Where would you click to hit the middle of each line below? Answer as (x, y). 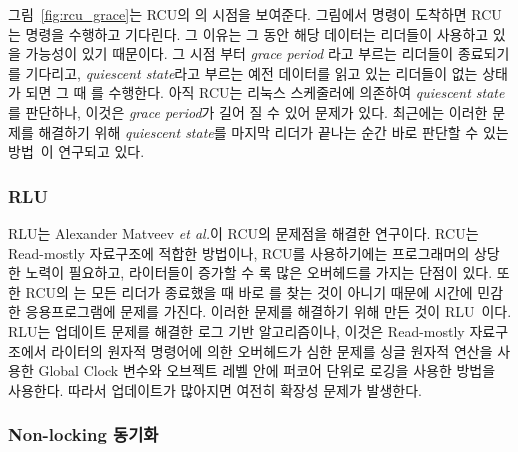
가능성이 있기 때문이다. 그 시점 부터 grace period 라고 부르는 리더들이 (239, 53)
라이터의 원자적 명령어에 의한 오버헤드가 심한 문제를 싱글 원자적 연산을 (272, 350)
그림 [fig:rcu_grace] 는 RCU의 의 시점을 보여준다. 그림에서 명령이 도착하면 (237, 14)
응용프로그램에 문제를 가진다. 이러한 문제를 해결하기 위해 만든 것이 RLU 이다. (268, 311)
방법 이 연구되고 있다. (76, 151)
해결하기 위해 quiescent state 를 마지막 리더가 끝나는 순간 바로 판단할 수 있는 (273, 131)
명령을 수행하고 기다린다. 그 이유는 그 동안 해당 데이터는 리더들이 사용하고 (257, 33)
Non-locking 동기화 (83, 434)
